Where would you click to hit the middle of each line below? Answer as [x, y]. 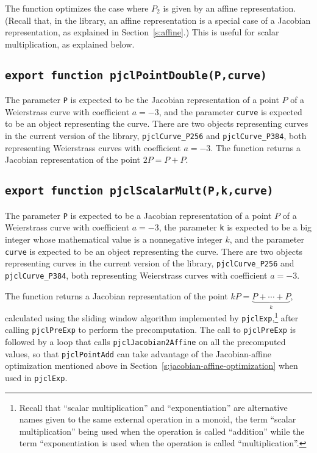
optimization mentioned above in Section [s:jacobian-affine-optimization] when [151, 366]
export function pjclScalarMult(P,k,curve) [139, 191]
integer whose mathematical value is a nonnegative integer [114, 239]
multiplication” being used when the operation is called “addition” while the [162, 431]
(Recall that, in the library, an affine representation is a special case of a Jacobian [158, 20]
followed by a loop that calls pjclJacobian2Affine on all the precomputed [145, 341]
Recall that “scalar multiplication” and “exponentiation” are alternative [153, 407]
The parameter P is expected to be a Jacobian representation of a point [138, 215]
